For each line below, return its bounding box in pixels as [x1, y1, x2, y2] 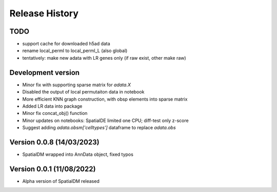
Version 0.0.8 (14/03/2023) [9, 138, 100, 147]
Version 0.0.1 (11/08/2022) [9, 164, 96, 173]
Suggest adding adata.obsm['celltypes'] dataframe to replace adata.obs [22, 125, 176, 131]
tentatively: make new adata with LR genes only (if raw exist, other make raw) [22, 55, 187, 61]
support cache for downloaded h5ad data [22, 41, 110, 47]
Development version [9, 68, 80, 77]
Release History [9, 8, 79, 19]
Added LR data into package [22, 103, 83, 109]
